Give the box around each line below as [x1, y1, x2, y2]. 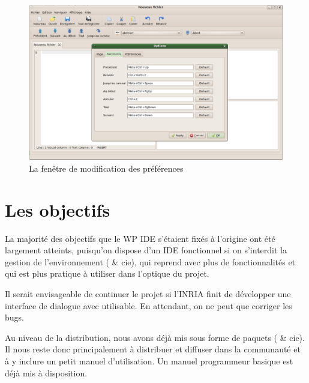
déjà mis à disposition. [5, 366, 88, 379]
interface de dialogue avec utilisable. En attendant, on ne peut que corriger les [5, 299, 292, 312]
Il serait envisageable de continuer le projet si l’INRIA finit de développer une [5, 288, 291, 300]
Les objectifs [5, 197, 110, 222]
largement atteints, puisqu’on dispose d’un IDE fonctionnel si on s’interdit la [5, 244, 287, 256]
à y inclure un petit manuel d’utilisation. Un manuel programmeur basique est [5, 355, 293, 367]
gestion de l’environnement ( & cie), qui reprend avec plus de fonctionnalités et [5, 255, 296, 268]
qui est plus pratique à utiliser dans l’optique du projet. [5, 267, 209, 280]
